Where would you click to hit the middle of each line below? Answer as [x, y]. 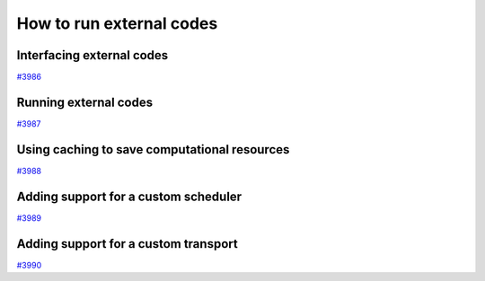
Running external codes [84, 102]
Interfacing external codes [93, 55]
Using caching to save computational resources [153, 149]
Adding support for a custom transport [127, 244]
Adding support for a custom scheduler [129, 196]
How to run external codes [117, 23]
